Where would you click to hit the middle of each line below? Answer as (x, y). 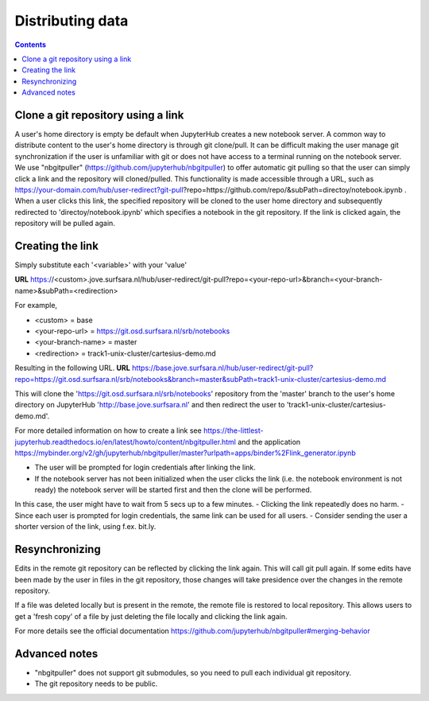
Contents (31, 45)
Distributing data (71, 21)
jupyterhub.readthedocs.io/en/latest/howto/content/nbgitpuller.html (125, 442)
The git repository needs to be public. (96, 683)
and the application (269, 442)
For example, (36, 306)
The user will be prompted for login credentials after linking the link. (145, 467)
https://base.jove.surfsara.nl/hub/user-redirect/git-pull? (222, 368)
